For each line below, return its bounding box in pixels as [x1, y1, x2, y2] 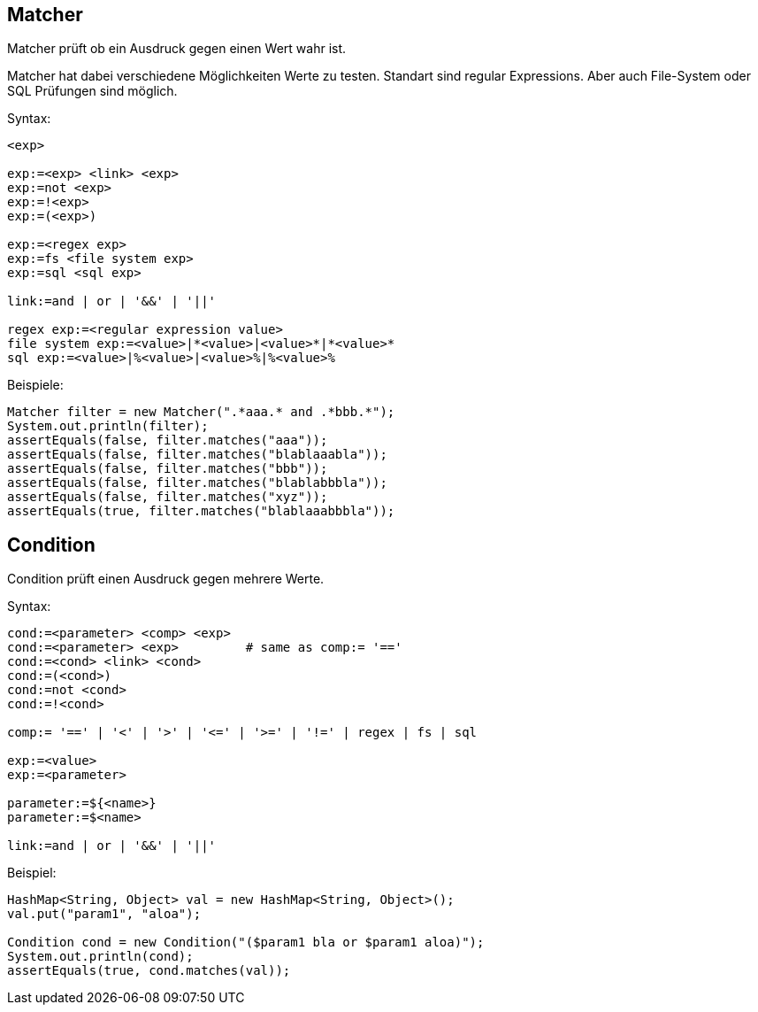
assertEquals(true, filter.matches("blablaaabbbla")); [7, 504, 395, 519]
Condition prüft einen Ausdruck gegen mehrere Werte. [7, 571, 325, 587]
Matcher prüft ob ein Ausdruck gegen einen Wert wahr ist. [7, 41, 347, 57]
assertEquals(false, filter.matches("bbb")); [7, 461, 328, 476]
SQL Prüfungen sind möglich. [7, 83, 178, 99]
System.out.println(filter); [7, 419, 209, 434]
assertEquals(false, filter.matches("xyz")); [7, 490, 328, 505]
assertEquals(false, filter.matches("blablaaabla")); [7, 447, 387, 462]
